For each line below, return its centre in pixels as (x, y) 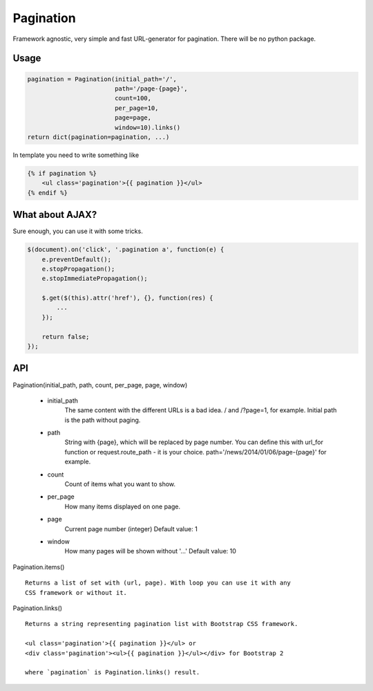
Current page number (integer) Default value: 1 (131, 528)
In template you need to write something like (76, 155)
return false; (66, 337)
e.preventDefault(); (77, 259)
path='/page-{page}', (151, 89)
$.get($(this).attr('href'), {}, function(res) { (127, 298)
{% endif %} (48, 193)
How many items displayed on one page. (123, 506)
